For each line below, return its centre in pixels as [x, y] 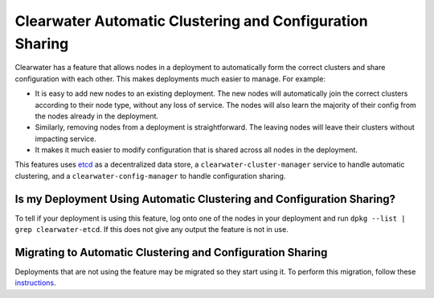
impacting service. [66, 139]
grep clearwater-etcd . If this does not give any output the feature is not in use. [151, 230]
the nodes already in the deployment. [97, 116]
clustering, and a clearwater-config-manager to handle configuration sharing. [150, 176]
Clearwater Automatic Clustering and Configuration [192, 21]
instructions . [35, 283]
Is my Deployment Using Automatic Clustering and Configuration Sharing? [205, 199]
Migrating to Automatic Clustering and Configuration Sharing [171, 252]
